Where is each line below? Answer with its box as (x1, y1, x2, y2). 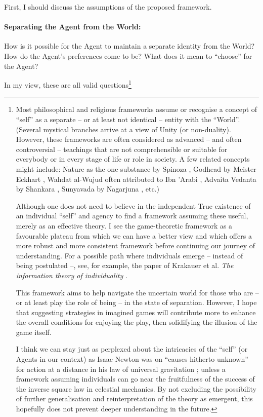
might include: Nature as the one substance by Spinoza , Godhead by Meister (16, 163, 256, 174)
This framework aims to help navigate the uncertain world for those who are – (16, 287, 259, 297)
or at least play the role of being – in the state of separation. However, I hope (16, 297, 257, 308)
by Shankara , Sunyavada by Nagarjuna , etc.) (16, 183, 160, 194)
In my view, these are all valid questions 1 (4, 78, 131, 90)
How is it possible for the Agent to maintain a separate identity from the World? (4, 41, 255, 51)
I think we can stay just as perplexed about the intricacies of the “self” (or (16, 344, 248, 354)
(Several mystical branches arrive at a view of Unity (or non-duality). (16, 124, 231, 134)
